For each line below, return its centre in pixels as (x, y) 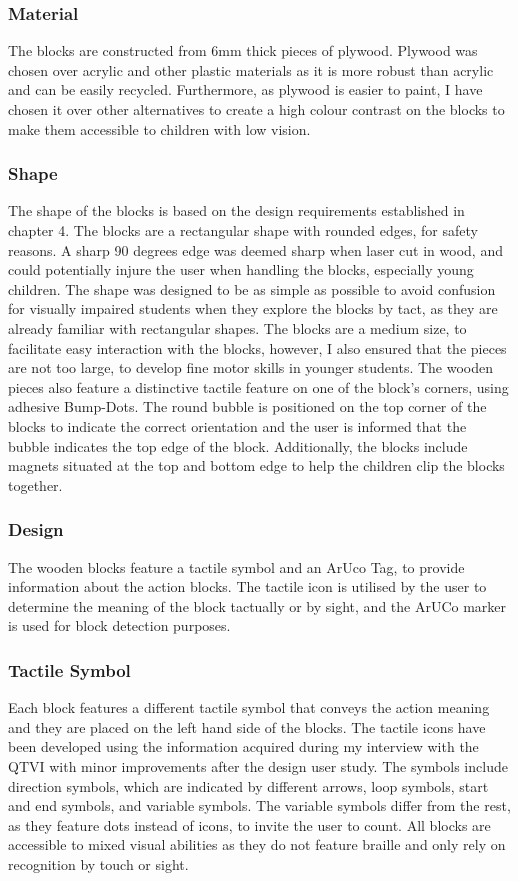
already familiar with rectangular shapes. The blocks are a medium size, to (237, 327)
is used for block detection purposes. (119, 625)
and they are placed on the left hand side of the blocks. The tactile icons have (247, 726)
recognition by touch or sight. (98, 863)
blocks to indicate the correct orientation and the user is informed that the (237, 425)
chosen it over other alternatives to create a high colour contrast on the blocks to (256, 109)
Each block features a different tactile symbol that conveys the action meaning (249, 707)
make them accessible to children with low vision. (159, 128)
